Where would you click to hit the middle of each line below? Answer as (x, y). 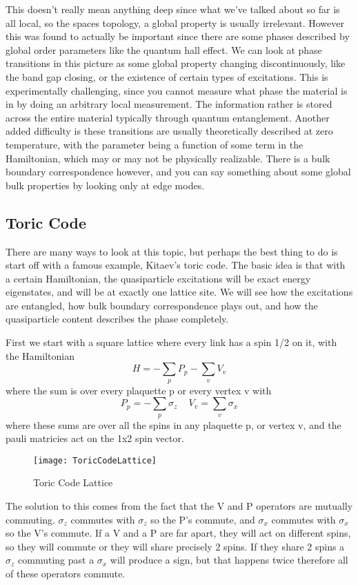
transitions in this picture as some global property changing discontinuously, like (176, 63)
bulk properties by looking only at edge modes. (105, 185)
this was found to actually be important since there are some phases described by (178, 36)
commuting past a (56, 560)
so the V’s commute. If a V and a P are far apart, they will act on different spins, (178, 533)
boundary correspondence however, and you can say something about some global (178, 172)
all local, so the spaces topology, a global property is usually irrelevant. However (175, 22)
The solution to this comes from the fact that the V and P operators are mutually (179, 506)
